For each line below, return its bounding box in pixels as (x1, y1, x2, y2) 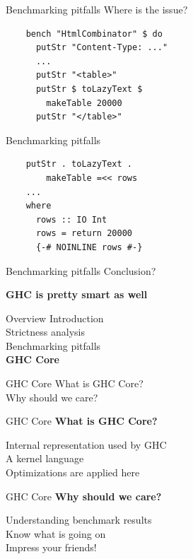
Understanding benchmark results (6, 512, 152, 527)
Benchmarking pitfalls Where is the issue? (6, 2, 188, 16)
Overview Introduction (6, 310, 104, 325)
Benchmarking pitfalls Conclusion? (6, 263, 156, 278)
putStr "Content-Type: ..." (35, 42, 168, 53)
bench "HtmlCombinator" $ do (25, 28, 163, 39)
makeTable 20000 (46, 98, 122, 108)
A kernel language (6, 451, 84, 466)
